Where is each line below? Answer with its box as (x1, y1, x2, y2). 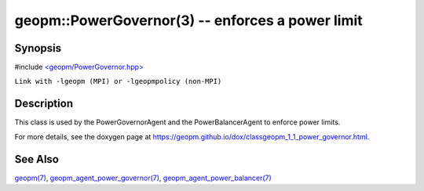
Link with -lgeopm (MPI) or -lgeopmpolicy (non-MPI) (14, 77, 222, 86)
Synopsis (14, 41, 62, 55)
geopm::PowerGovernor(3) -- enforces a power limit (14, 12, 363, 29)
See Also (14, 153, 59, 166)
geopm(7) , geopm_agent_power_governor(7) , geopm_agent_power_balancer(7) (14, 173, 272, 182)
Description (14, 97, 74, 110)
